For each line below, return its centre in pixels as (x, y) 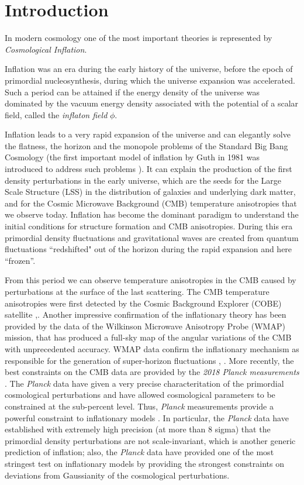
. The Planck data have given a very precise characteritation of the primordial (144, 383)
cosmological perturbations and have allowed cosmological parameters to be (140, 395)
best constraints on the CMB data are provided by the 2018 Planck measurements (152, 372)
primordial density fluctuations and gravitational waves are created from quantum (152, 237)
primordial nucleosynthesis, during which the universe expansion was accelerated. (150, 80)
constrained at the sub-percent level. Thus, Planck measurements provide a (139, 406)
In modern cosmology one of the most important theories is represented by (139, 38)
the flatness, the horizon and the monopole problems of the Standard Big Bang (146, 145)
